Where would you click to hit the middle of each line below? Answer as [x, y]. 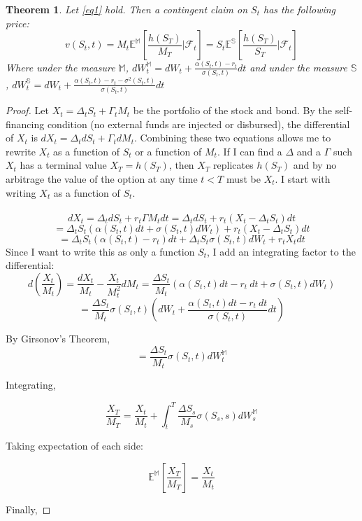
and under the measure [298, 67]
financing [25, 124]
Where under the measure [60, 67]
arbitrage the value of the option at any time [102, 179]
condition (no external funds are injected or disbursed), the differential [198, 124]
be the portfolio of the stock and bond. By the [233, 110]
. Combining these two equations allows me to [232, 138]
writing [21, 192]
